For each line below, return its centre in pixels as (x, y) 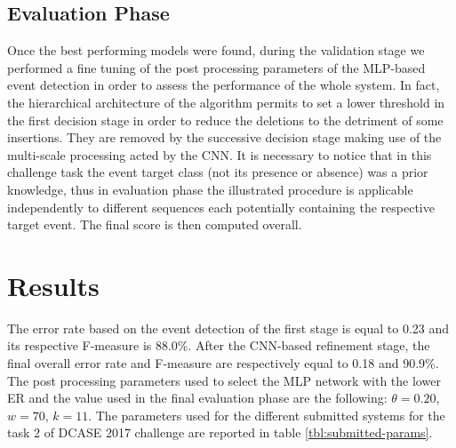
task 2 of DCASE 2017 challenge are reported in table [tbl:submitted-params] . (220, 432)
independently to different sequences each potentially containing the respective (221, 207)
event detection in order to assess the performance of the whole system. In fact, (224, 85)
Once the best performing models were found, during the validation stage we (216, 50)
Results (53, 285)
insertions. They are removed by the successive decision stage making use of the (224, 137)
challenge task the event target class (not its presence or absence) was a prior (218, 172)
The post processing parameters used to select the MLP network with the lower (224, 380)
